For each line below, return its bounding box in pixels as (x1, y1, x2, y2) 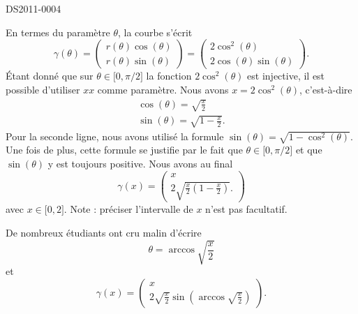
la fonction (146, 68, 192, 83)
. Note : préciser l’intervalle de (64, 202, 193, 216)
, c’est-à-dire (299, 82, 352, 96)
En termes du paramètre (6, 24, 110, 39)
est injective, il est (247, 68, 325, 83)
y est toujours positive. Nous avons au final (47, 156, 233, 171)
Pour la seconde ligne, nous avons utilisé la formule (6, 128, 224, 143)
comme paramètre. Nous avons (97, 82, 229, 96)
